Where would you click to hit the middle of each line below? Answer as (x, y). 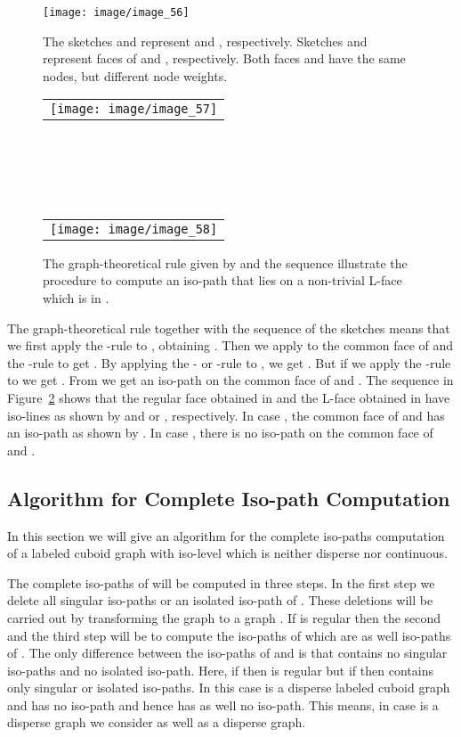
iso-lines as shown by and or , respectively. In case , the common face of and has (226, 415)
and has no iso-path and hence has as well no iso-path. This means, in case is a (223, 704)
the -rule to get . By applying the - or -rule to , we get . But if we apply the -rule (229, 362)
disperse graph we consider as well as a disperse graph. (157, 722)
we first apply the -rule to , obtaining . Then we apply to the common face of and (230, 345)
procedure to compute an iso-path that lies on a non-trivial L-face (222, 280)
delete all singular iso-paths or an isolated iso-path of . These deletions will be (220, 600)
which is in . (76, 298)
